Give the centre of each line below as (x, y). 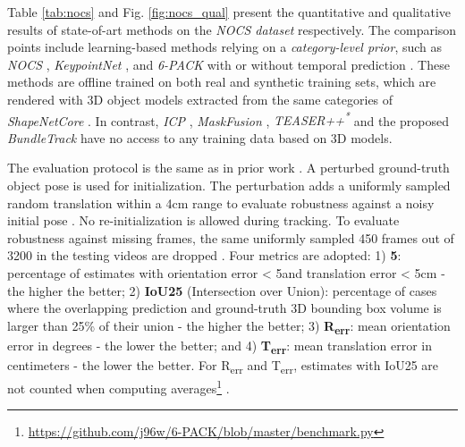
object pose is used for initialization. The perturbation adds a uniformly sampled (229, 185)
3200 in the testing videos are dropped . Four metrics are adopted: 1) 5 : (204, 255)
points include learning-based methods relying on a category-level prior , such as (225, 47)
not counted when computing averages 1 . (118, 387)
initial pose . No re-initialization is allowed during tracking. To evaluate (203, 220)
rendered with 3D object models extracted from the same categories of (200, 99)
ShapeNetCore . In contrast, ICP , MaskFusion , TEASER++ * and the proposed (228, 119)
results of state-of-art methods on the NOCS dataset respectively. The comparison (232, 29)
